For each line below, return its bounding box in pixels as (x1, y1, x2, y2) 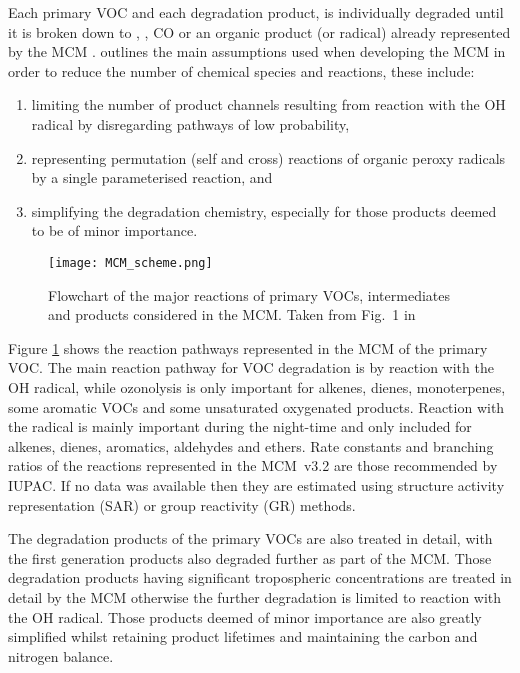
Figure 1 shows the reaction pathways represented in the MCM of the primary (8, 337, 488, 358)
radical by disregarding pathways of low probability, (31, 113, 350, 134)
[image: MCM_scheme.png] (48, 255, 213, 270)
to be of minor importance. (31, 220, 198, 241)
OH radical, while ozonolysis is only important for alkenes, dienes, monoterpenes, (8, 376, 506, 397)
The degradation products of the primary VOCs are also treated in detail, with (8, 528, 493, 549)
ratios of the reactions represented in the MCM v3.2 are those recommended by (8, 455, 498, 476)
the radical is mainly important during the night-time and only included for (8, 416, 472, 437)
